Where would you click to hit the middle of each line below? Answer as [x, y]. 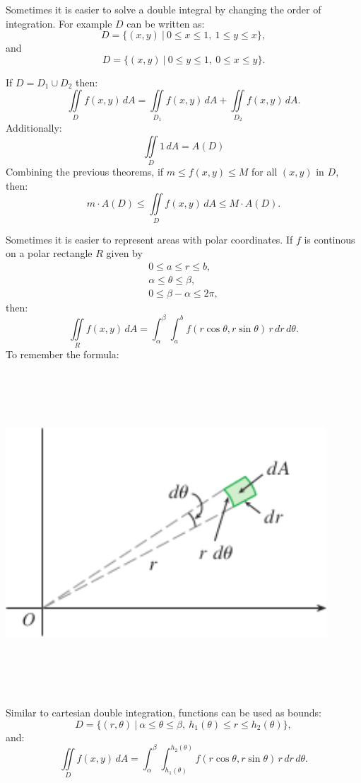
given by [124, 253]
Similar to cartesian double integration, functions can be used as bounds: [164, 712]
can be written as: [166, 23]
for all [265, 172]
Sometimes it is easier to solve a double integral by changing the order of [164, 9]
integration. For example [59, 23]
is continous [330, 239]
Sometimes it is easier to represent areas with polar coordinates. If [149, 239]
